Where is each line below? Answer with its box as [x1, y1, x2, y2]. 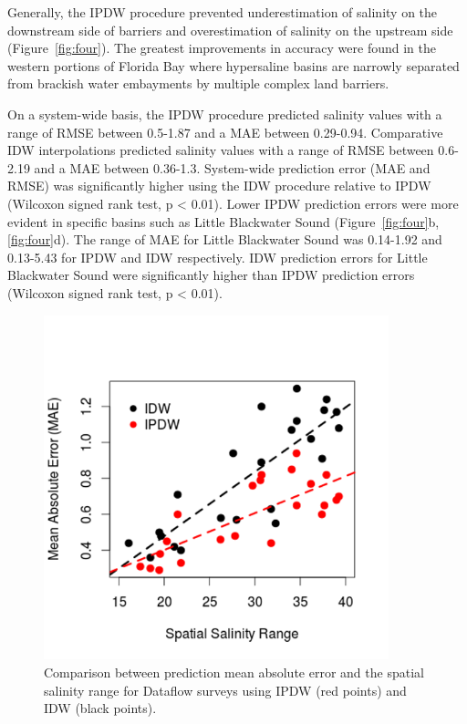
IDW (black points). [44, 698, 157, 718]
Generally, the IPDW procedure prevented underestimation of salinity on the [7, 3, 438, 21]
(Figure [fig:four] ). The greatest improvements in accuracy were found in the [7, 38, 436, 57]
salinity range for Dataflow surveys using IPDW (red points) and [44, 680, 407, 699]
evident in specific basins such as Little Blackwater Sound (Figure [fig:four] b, [7, 212, 440, 231]
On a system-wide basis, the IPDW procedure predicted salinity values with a [7, 104, 442, 123]
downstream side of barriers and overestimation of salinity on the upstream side [7, 20, 453, 39]
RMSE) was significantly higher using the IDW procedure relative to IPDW [7, 176, 431, 195]
